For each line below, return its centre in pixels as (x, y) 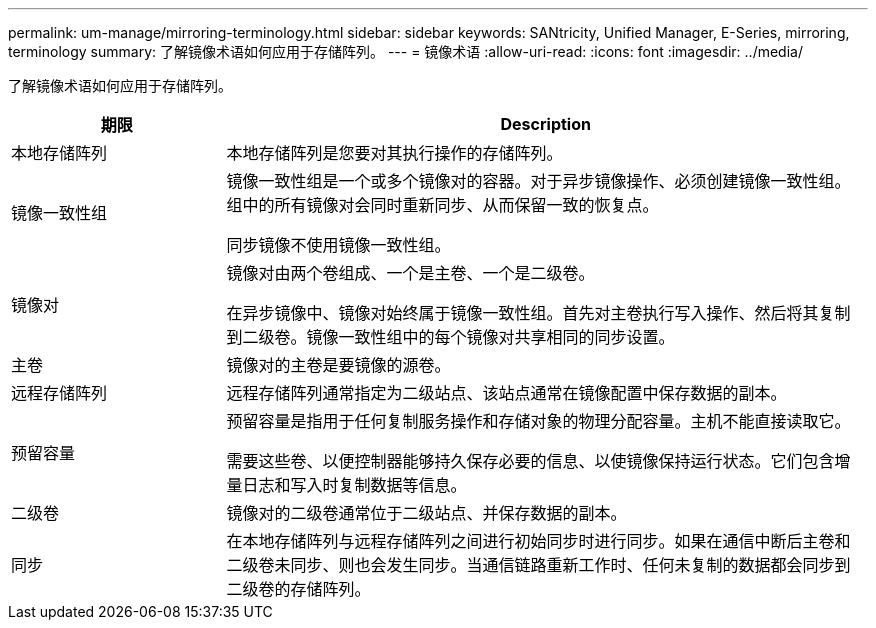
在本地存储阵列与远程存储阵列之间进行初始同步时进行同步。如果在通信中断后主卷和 (538, 541)
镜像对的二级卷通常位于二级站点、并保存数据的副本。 (426, 513)
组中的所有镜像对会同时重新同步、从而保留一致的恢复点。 (442, 205)
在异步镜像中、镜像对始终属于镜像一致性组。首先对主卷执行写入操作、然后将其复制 (538, 313)
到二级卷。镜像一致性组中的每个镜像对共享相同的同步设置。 (450, 337)
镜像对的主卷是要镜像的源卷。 (338, 365)
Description (545, 124)
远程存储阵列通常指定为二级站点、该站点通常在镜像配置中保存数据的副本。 (506, 393)
